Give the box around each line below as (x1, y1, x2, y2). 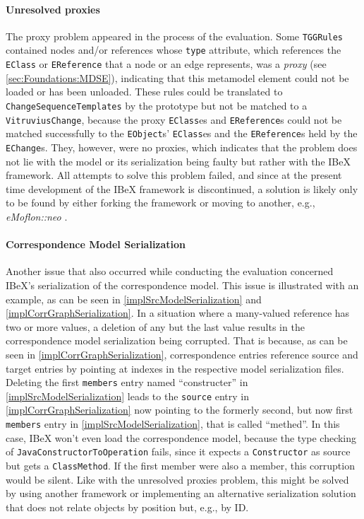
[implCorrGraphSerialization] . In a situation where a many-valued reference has (6, 305, 350, 320)
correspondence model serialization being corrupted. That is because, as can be (6, 333, 348, 348)
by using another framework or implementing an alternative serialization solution (6, 486, 356, 501)
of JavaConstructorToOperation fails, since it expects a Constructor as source (6, 444, 351, 459)
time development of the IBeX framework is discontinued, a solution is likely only (6, 181, 358, 196)
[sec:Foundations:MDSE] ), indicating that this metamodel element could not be (6, 70, 349, 85)
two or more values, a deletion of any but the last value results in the (6, 319, 305, 334)
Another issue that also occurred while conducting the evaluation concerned (6, 264, 334, 279)
